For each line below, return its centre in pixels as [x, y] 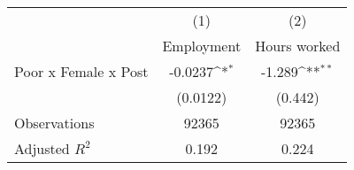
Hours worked [298, 46]
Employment [202, 46]
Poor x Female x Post [81, 71]
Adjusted [42, 148]
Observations [54, 123]
